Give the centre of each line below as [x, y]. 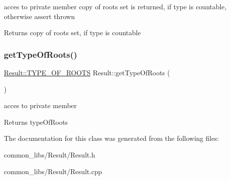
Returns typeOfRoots [36, 122]
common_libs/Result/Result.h [50, 154]
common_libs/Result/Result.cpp [53, 171]
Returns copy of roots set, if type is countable [73, 33]
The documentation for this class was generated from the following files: [112, 138]
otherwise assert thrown [40, 16]
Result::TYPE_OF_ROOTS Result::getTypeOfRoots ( [87, 72]
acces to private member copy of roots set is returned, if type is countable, [115, 6]
